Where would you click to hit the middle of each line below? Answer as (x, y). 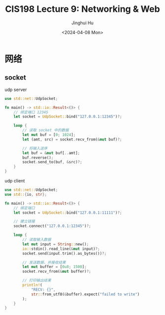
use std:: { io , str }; (26, 194)
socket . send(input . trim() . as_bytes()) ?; (64, 253)
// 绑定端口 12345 (31, 112)
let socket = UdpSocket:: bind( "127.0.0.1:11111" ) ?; (68, 213)
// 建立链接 (24, 222)
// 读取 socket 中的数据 (46, 130)
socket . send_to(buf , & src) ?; (52, 162)
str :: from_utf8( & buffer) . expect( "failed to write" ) (85, 294)
